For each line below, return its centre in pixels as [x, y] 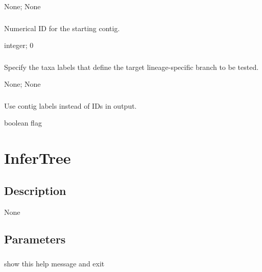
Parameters [35, 239]
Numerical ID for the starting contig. [62, 28]
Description [35, 190]
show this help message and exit [54, 263]
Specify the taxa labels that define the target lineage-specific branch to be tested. [132, 67]
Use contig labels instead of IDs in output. [70, 105]
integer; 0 [19, 45]
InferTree [38, 158]
